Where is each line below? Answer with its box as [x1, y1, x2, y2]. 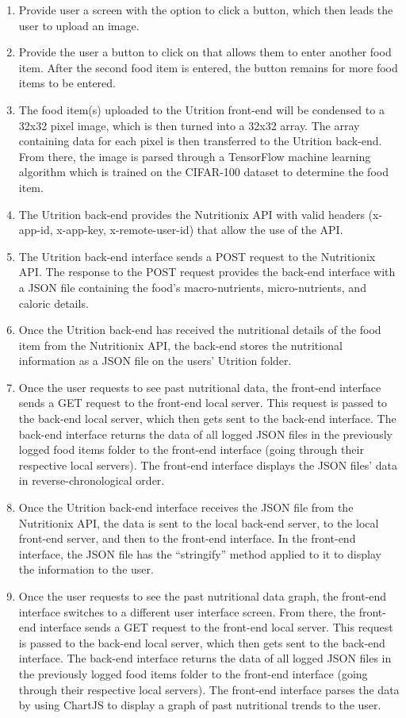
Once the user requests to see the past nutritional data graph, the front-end [18, 588, 387, 604]
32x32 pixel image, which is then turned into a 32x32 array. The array [18, 117, 360, 133]
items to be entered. [18, 75, 117, 91]
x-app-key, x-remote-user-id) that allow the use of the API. [56, 221, 343, 238]
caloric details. [18, 294, 89, 311]
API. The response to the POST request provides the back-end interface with [18, 263, 396, 280]
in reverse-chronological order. [18, 472, 165, 489]
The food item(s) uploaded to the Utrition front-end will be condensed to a [18, 101, 385, 117]
